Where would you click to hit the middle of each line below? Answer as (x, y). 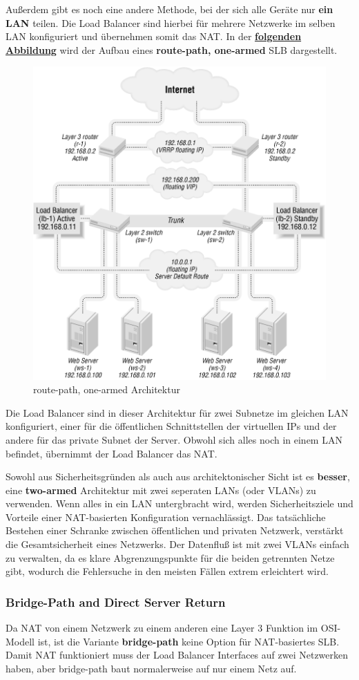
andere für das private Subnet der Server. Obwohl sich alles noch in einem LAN (174, 439)
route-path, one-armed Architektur (107, 389)
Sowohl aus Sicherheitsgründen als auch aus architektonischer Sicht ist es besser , (178, 476)
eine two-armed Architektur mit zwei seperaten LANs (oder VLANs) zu (161, 490)
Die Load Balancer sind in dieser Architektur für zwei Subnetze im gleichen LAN (177, 412)
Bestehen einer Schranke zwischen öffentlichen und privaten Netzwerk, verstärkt (175, 530)
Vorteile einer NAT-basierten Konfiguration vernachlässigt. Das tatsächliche (166, 517)
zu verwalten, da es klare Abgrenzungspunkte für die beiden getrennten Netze (170, 557)
